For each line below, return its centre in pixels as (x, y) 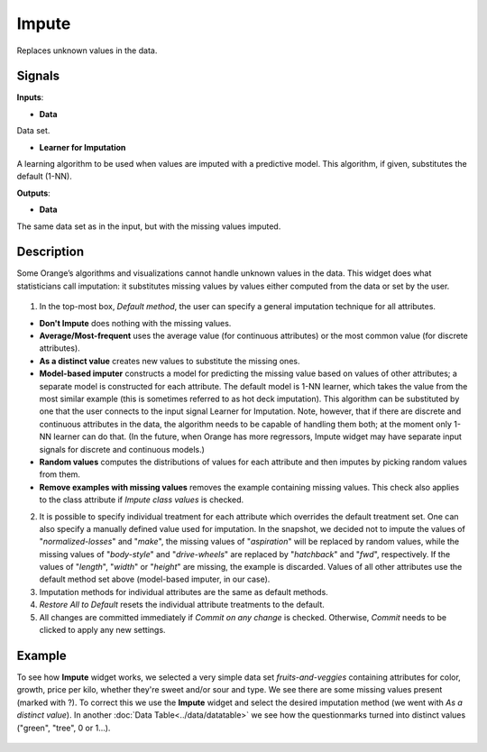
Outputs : (34, 193)
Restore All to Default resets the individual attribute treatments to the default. (182, 605)
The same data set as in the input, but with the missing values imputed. (149, 226)
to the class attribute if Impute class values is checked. (142, 500)
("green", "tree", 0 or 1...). (64, 728)
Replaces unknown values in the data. (87, 50)
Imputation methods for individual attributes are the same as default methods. (184, 592)
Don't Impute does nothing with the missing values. (135, 323)
